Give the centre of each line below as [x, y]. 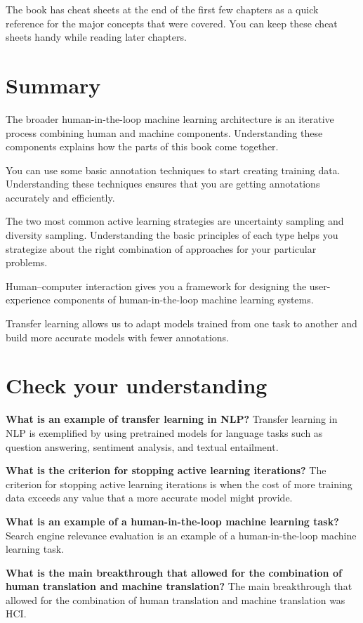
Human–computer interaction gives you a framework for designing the [156, 286]
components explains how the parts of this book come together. [142, 146]
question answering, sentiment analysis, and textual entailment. [142, 446]
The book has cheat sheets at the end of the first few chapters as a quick [162, 9]
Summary [53, 85]
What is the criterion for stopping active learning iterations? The [166, 470]
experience [28, 300]
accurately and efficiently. [60, 197]
